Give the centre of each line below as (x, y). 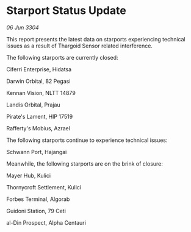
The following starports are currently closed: (62, 57)
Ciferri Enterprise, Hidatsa (39, 69)
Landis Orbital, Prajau (33, 105)
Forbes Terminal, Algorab (38, 199)
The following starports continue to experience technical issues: (87, 140)
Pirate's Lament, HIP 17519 (40, 116)
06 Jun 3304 (23, 27)
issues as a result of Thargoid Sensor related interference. (79, 46)
